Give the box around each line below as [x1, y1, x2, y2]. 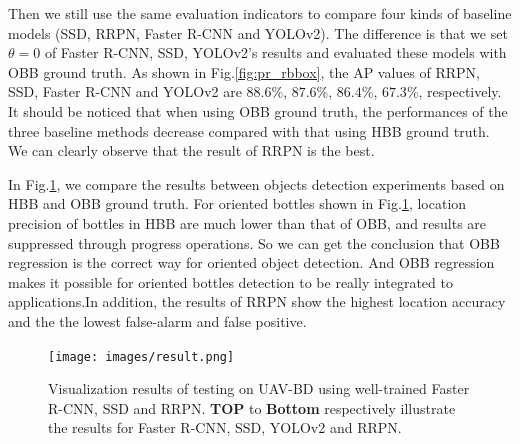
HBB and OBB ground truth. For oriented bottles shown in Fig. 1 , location [8, 193, 467, 214]
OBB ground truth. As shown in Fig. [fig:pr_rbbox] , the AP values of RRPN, [8, 61, 480, 82]
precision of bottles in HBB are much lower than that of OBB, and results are [8, 212, 487, 233]
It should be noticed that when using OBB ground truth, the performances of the [8, 100, 508, 121]
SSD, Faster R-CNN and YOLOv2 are [8, 81, 242, 102]
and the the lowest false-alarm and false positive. [8, 310, 307, 331]
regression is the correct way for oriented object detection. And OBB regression [8, 252, 495, 273]
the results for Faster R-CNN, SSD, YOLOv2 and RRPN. [48, 417, 402, 438]
